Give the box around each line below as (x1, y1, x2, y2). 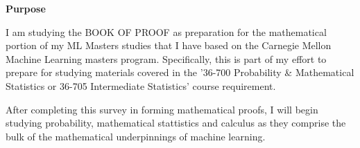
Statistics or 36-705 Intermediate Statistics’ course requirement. (6, 78, 276, 93)
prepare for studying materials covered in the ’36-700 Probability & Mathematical (6, 65, 354, 80)
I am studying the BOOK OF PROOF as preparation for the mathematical (6, 24, 327, 39)
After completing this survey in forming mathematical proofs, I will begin (6, 102, 318, 116)
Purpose (6, 1, 46, 15)
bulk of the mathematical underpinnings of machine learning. (6, 129, 266, 143)
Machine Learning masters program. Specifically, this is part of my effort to (6, 51, 327, 66)
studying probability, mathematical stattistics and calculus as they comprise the (6, 115, 346, 130)
